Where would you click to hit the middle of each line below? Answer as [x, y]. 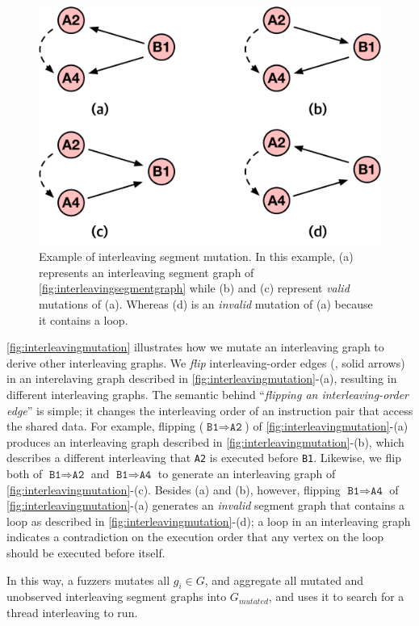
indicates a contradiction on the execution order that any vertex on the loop [195, 537]
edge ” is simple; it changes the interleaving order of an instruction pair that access [210, 410]
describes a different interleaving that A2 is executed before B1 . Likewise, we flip [204, 458]
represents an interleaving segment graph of [147, 272]
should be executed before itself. [86, 552]
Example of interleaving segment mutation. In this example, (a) [196, 256]
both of [25, 474]
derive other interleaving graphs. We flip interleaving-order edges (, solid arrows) [206, 362]
